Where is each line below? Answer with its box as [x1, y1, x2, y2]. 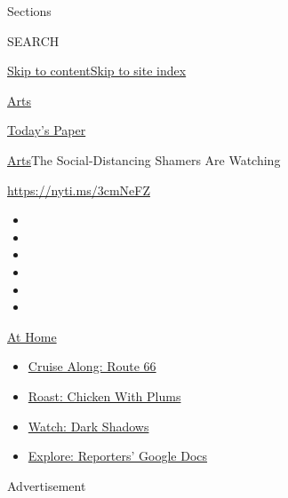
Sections [7, 2, 52, 20]
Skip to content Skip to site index [7, 61, 187, 80]
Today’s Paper [7, 121, 86, 139]
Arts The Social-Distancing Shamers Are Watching [7, 150, 281, 169]
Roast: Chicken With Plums [28, 386, 181, 405]
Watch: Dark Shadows [28, 416, 149, 435]
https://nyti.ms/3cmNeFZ [7, 180, 150, 199]
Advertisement [7, 476, 86, 494]
